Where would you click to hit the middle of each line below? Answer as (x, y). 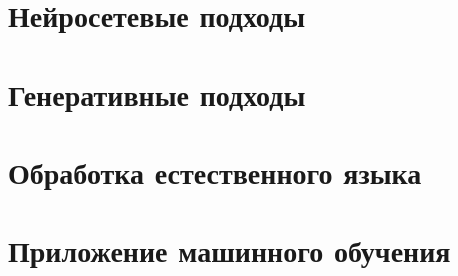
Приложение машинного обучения (229, 250)
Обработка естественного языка (215, 171)
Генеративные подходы (157, 93)
